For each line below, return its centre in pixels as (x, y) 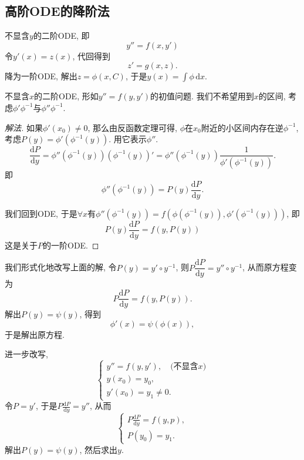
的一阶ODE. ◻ (71, 245)
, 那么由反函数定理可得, (132, 127)
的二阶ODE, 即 (61, 36)
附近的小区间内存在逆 (242, 127)
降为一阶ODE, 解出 (41, 76)
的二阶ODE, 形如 (66, 96)
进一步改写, (26, 354)
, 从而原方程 (266, 267)
